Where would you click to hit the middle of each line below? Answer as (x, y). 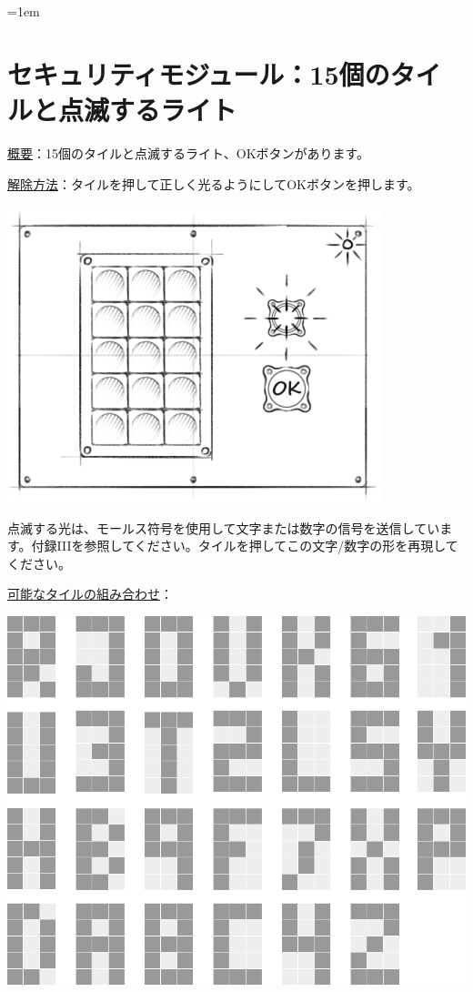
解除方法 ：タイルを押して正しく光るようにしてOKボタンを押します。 (214, 183)
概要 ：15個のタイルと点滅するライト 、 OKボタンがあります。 (189, 152)
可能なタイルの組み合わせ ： (90, 594)
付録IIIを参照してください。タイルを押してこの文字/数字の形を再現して (245, 546)
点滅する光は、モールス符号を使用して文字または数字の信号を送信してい (224, 527)
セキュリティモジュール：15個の (199, 73)
